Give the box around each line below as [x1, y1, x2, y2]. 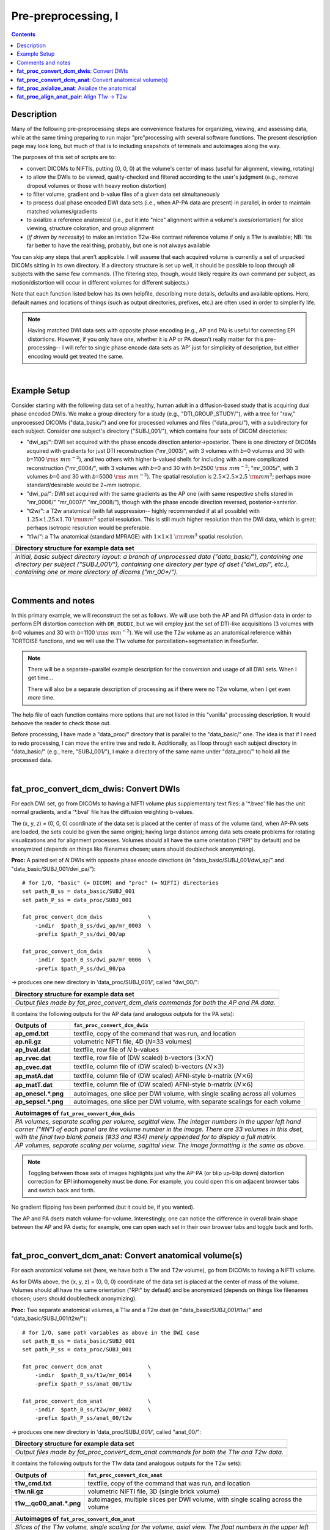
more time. [28, 694, 55, 701]
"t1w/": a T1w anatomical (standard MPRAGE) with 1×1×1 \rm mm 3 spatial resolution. [26, 532, 244, 540]
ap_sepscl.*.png [15, 1097, 64, 1106]
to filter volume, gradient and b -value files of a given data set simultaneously [26, 190, 220, 198]
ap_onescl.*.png [15, 1089, 64, 1098]
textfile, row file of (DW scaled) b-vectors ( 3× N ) [73, 1053, 214, 1062]
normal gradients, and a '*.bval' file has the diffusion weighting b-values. [11, 808, 194, 816]
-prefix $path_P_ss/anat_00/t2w [34, 1414, 132, 1422]
